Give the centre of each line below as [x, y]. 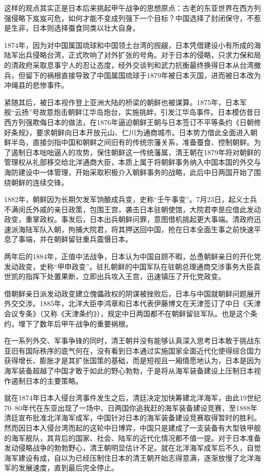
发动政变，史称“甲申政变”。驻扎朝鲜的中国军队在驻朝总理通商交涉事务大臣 [129, 266]
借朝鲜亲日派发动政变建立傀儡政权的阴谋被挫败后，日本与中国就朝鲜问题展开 [132, 293]
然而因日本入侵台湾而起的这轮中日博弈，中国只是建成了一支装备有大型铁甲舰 [132, 427]
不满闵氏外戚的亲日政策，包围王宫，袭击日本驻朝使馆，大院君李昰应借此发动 [132, 209]
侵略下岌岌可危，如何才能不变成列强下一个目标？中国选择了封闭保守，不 [132, 18]
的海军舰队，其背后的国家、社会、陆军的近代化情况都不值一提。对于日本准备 [132, 437]
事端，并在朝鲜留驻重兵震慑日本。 [75, 239]
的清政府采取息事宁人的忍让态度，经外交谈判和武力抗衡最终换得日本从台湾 [129, 65]
